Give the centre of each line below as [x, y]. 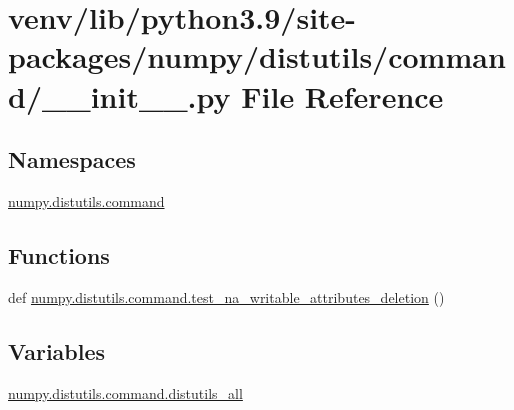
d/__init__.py [119, 95]
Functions [59, 254]
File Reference [342, 95]
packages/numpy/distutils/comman [257, 56]
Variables [57, 350]
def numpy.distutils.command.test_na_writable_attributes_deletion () [226, 296]
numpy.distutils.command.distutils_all [125, 392]
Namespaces [72, 159]
